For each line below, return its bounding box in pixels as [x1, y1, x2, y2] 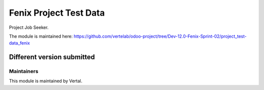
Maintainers [9, 68, 39, 75]
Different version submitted [9, 53, 95, 61]
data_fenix [9, 40, 30, 46]
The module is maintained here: [9, 33, 73, 39]
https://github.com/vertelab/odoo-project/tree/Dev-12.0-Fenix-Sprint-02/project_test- [73, 33, 247, 39]
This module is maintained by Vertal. [9, 78, 83, 84]
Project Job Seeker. [9, 24, 49, 30]
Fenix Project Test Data [9, 7, 105, 18]
